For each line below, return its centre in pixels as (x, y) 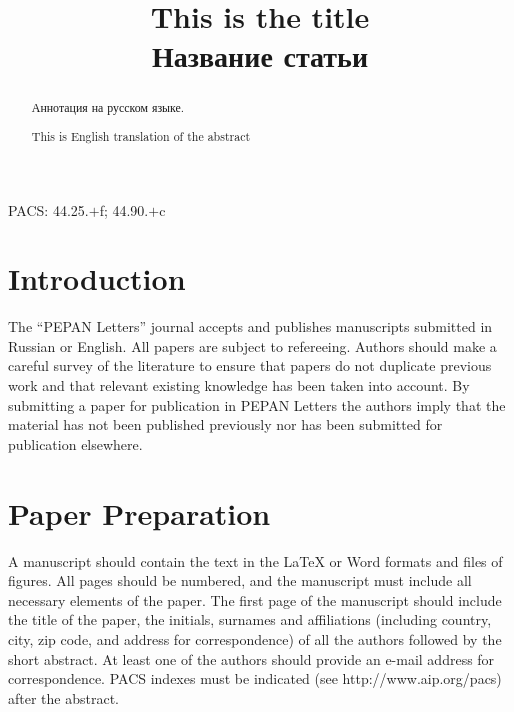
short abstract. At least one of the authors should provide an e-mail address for (251, 658)
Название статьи (260, 55)
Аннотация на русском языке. (108, 107)
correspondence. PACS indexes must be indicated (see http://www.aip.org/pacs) (255, 678)
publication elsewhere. (75, 443)
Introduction (97, 278)
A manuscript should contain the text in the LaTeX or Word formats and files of (255, 560)
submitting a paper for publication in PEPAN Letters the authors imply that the (257, 404)
